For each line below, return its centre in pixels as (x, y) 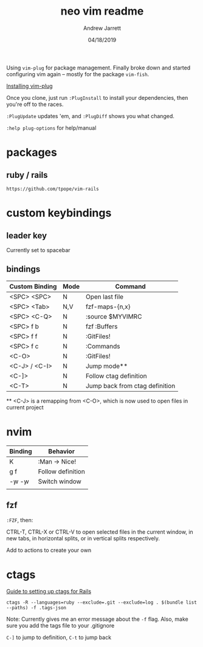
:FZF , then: (20, 520)
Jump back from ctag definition (130, 386)
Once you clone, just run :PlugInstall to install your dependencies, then (97, 97)
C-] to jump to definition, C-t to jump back (59, 637)
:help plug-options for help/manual (51, 128)
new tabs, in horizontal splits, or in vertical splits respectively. (83, 538)
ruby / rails (27, 175)
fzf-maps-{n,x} (108, 306)
